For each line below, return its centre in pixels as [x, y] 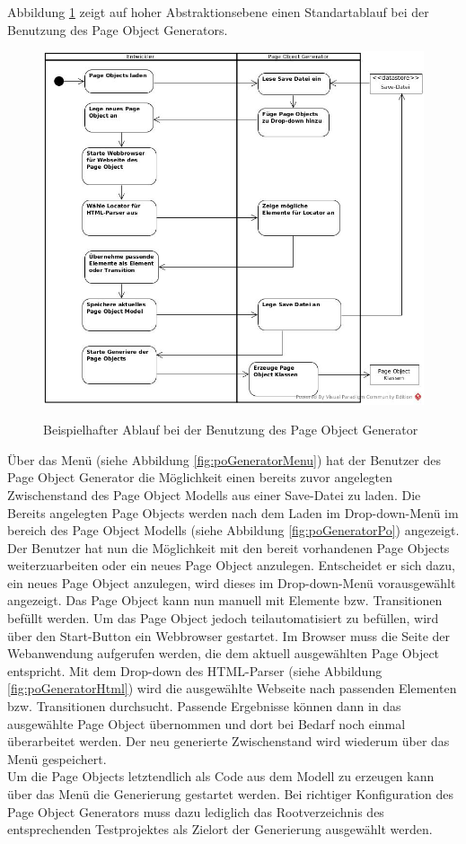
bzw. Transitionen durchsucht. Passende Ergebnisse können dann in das [204, 706]
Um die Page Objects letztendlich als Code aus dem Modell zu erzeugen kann [221, 776]
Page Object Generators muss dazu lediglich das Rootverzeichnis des [196, 811]
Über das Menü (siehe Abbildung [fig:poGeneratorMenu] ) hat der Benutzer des [224, 459]
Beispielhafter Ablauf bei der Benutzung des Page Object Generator [231, 430]
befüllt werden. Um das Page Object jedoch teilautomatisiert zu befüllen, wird [223, 618]
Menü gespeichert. [57, 758]
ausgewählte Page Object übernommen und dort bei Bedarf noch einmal [207, 723]
